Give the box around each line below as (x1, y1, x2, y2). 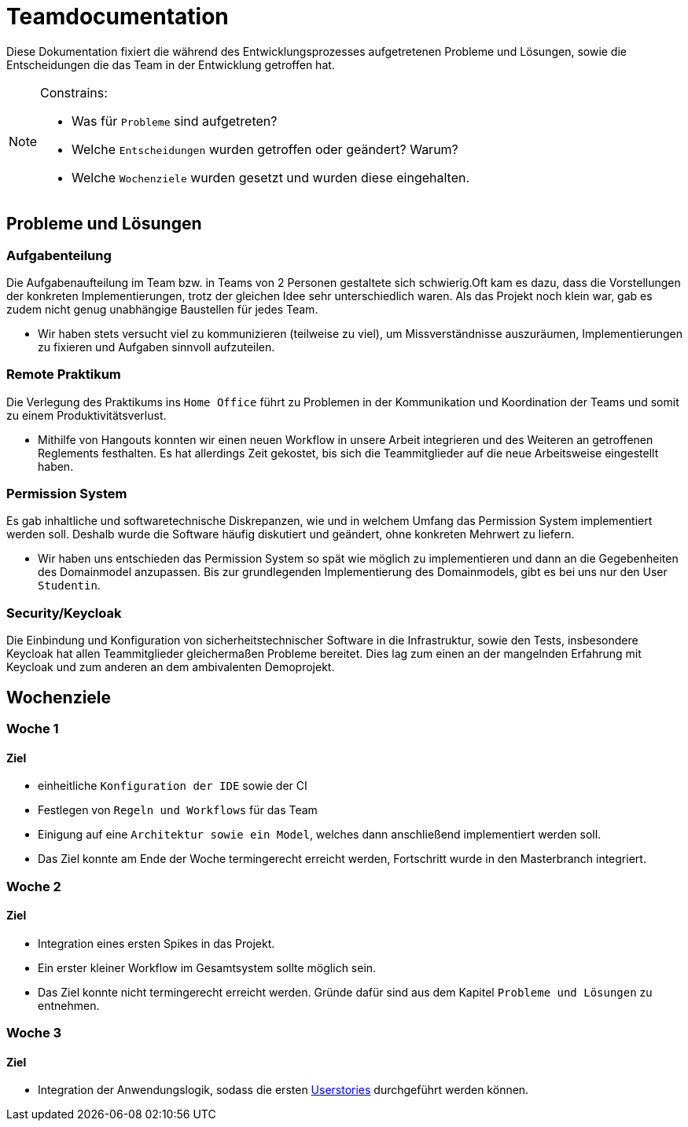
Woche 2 (6, 878, 61, 894)
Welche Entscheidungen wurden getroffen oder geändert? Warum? (72, 141, 458, 157)
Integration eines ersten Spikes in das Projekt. (38, 936, 275, 950)
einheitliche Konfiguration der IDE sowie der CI (38, 779, 307, 793)
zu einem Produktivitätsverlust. (6, 408, 167, 422)
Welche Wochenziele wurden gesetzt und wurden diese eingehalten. (72, 169, 470, 185)
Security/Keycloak (6, 604, 122, 621)
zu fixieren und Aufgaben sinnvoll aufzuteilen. (38, 340, 275, 354)
